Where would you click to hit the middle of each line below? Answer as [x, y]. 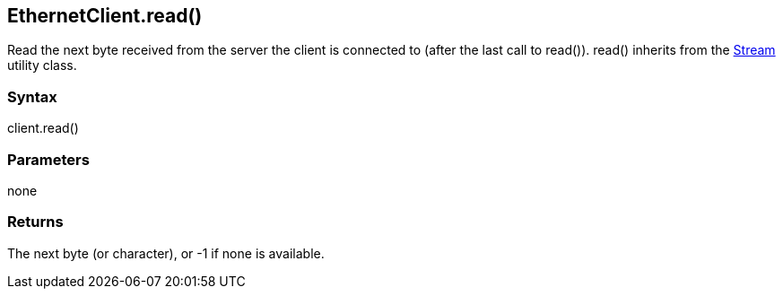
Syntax [32, 96]
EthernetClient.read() [105, 16]
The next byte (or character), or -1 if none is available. [166, 253]
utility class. [42, 65]
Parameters [48, 159]
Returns [35, 222]
